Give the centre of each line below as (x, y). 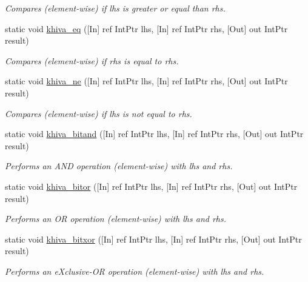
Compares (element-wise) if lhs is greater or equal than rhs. (115, 8)
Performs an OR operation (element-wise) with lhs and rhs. (116, 219)
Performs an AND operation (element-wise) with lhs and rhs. (119, 166)
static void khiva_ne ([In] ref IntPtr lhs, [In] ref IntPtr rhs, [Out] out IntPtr (146, 81)
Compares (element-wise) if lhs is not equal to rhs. (99, 113)
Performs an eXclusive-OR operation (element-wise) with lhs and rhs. (135, 271)
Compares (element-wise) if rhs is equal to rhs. (92, 60)
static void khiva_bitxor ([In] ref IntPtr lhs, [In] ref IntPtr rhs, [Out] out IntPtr (153, 239)
